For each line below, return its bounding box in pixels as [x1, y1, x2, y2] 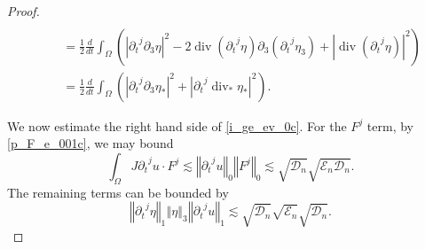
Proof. [7, 2, 40, 19]
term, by [366, 116, 414, 135]
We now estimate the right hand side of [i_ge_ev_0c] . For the [7, 116, 347, 135]
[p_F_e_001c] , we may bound [7, 134, 174, 152]
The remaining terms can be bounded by [7, 183, 229, 201]
